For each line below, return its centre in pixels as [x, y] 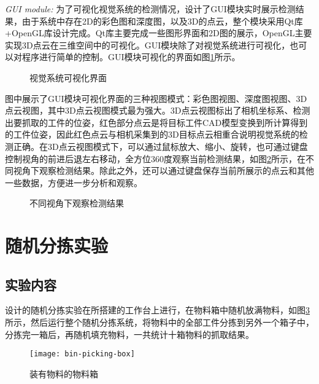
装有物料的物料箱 [64, 373]
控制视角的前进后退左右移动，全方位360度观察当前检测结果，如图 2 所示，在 [155, 158]
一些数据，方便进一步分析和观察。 [74, 182]
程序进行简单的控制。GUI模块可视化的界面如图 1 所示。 [131, 57]
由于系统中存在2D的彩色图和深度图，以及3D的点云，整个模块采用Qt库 [162, 21]
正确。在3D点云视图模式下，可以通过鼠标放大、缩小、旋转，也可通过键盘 [160, 146]
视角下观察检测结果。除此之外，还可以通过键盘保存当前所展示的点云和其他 [163, 170]
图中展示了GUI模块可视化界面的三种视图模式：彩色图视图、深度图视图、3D [156, 98]
